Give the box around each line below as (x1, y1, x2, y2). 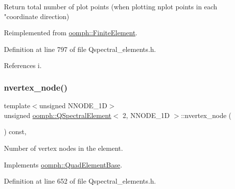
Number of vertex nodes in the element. (4, 142, 123, 153)
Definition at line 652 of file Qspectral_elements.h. (4, 176, 156, 186)
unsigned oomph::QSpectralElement (4, 110, 112, 120)
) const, (4, 126, 26, 137)
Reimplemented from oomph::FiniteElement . (4, 27, 138, 38)
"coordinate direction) (4, 11, 70, 21)
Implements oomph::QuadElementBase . (4, 159, 122, 169)
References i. (4, 60, 42, 71)
